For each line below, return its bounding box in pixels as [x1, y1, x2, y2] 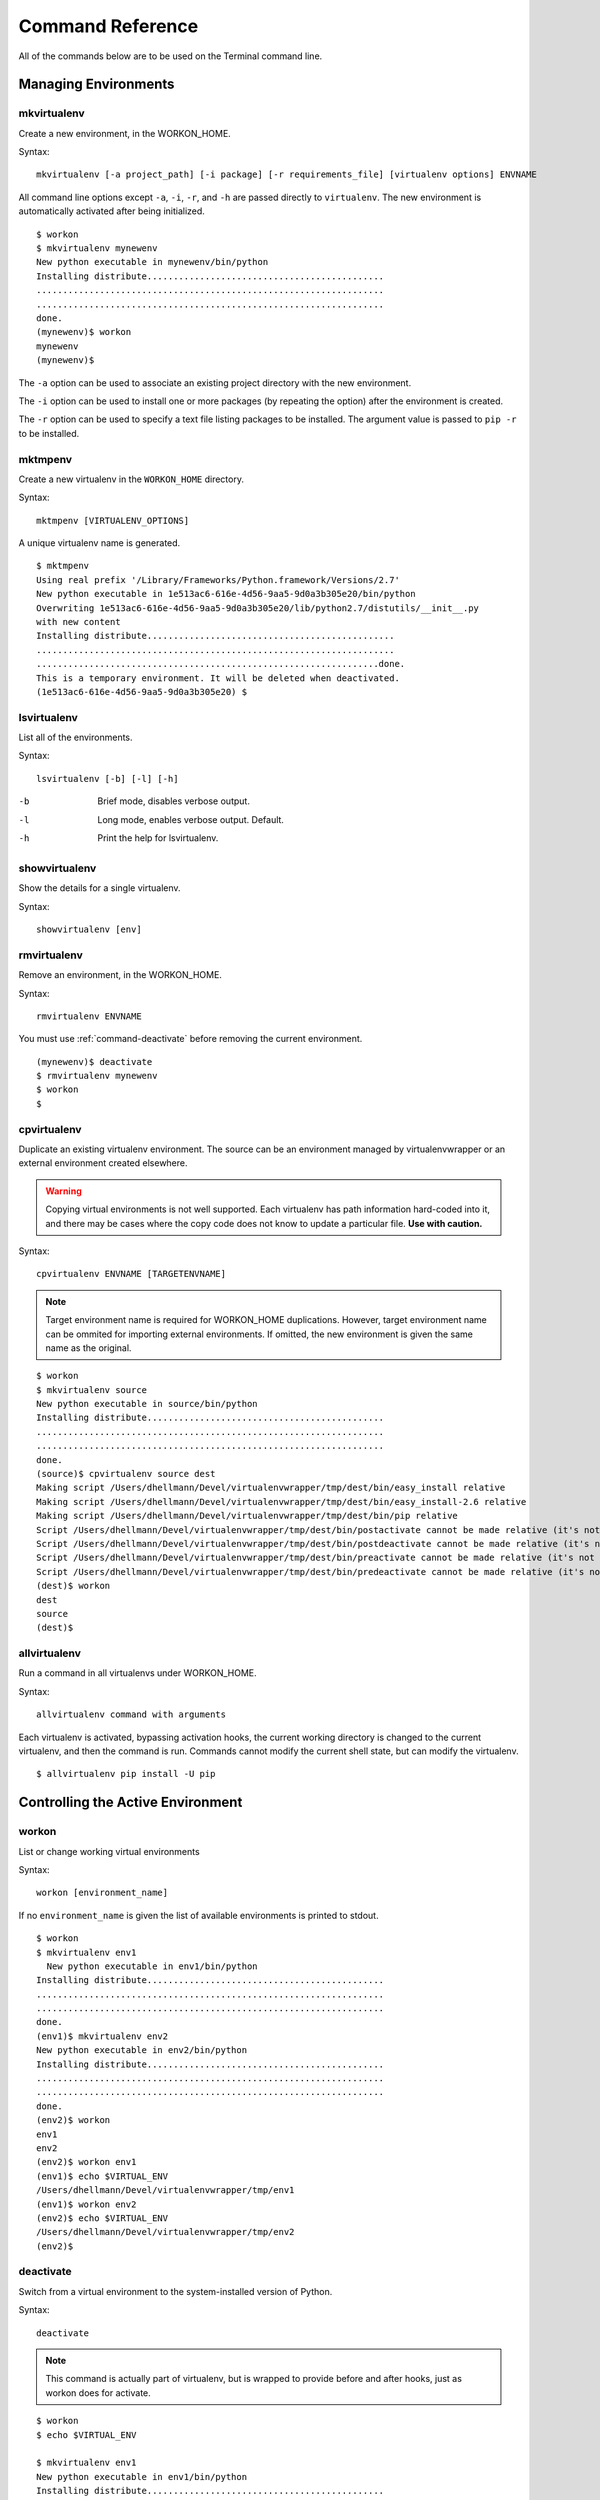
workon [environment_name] [36, 1887, 169, 1899]
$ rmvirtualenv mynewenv [36, 1070, 158, 1082]
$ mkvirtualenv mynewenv [36, 243, 158, 254]
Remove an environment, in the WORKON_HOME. [18, 969, 222, 981]
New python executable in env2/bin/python [36, 2045, 248, 2056]
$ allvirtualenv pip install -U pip [36, 1768, 216, 1780]
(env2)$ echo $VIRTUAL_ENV [36, 2212, 169, 2224]
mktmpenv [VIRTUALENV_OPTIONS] [36, 515, 190, 526]
